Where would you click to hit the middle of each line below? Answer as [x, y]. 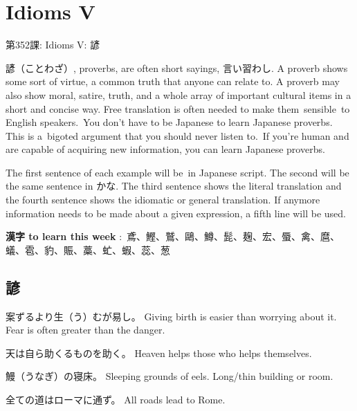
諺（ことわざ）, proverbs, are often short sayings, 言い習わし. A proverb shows [177, 67]
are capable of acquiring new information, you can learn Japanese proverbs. [165, 149]
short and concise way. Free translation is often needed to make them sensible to [178, 108]
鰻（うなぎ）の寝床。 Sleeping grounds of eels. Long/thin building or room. [170, 376]
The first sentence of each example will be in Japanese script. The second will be [177, 172]
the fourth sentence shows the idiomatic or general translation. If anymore [163, 200]
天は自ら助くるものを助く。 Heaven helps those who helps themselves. [159, 353]
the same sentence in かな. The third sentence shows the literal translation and [174, 186]
